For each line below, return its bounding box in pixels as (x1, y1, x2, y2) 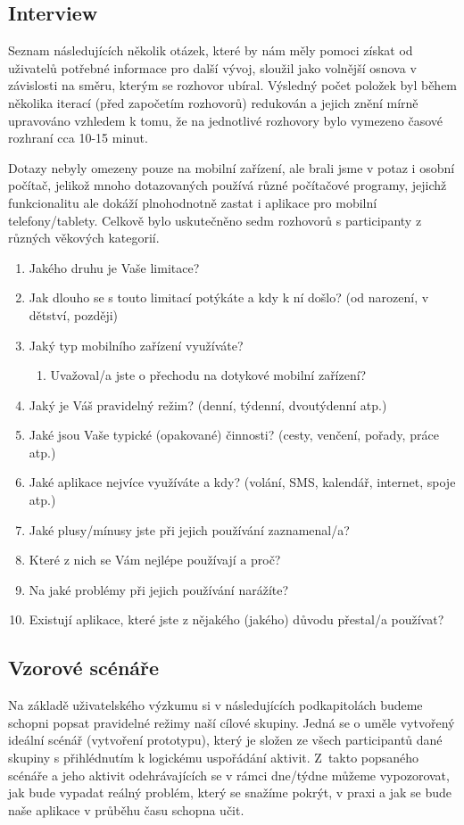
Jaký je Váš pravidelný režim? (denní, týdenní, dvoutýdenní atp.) (29, 395, 387, 414)
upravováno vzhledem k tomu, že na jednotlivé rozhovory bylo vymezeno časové (8, 111, 443, 129)
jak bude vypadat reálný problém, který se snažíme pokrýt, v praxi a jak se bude (8, 783, 452, 802)
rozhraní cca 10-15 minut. (8, 128, 148, 147)
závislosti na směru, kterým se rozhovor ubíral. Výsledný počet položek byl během (8, 76, 458, 95)
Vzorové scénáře (8, 654, 160, 681)
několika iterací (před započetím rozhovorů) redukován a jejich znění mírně (8, 93, 418, 111)
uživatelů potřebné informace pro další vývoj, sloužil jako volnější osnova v (8, 58, 417, 77)
